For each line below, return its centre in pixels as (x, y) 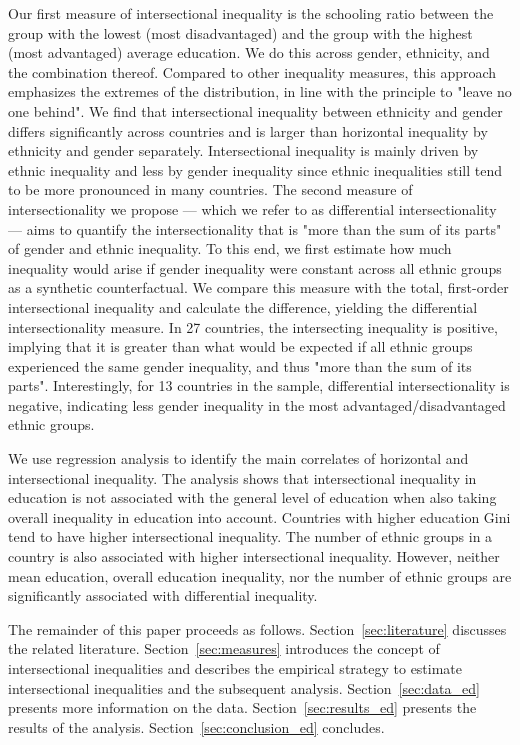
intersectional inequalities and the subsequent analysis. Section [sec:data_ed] (244, 687)
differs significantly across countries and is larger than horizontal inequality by (248, 130)
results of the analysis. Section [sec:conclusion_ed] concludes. (196, 726)
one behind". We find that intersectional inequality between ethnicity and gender (255, 110)
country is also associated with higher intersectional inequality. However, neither (254, 556)
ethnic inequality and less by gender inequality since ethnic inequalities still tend (255, 169)
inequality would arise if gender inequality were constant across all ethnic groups (255, 267)
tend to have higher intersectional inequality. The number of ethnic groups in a (250, 536)
